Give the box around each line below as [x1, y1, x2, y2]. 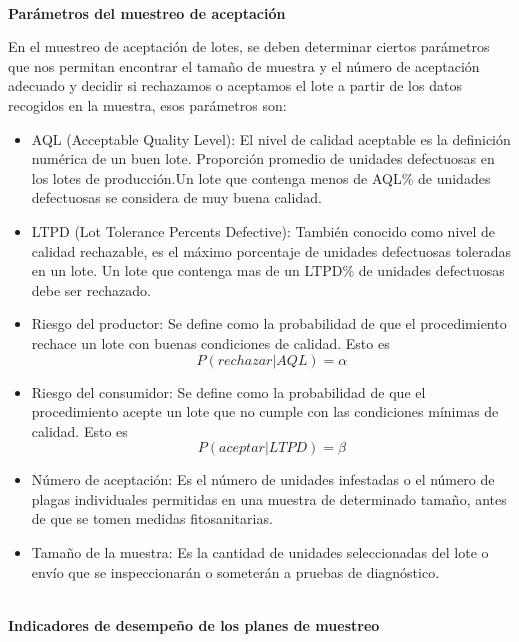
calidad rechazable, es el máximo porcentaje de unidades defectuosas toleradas [31, 240, 511, 261]
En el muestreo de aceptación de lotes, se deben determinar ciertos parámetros [8, 36, 490, 57]
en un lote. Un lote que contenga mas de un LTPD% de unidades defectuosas [31, 260, 505, 281]
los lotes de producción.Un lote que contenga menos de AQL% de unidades [31, 167, 491, 188]
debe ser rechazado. [31, 279, 151, 300]
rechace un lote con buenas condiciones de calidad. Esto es [31, 332, 390, 353]
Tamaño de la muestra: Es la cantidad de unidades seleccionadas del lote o [31, 542, 489, 563]
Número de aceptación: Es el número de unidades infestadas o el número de [31, 469, 495, 490]
